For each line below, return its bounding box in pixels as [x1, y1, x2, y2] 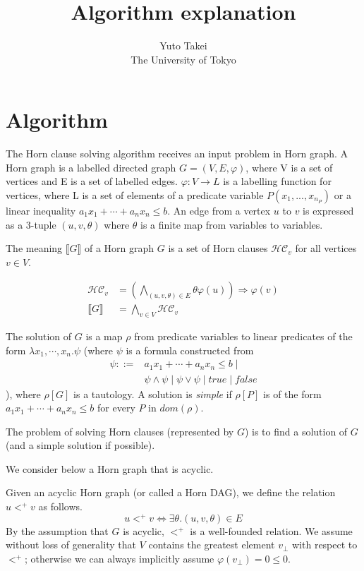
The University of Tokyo [131, 52, 236, 66]
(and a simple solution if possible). [6, 438, 155, 452]
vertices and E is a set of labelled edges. [6, 174, 178, 188]
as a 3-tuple [6, 217, 56, 232]
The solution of [6, 329, 72, 344]
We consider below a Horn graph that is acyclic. [6, 461, 214, 476]
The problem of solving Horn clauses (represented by [6, 423, 234, 438]
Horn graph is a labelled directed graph [6, 160, 176, 174]
